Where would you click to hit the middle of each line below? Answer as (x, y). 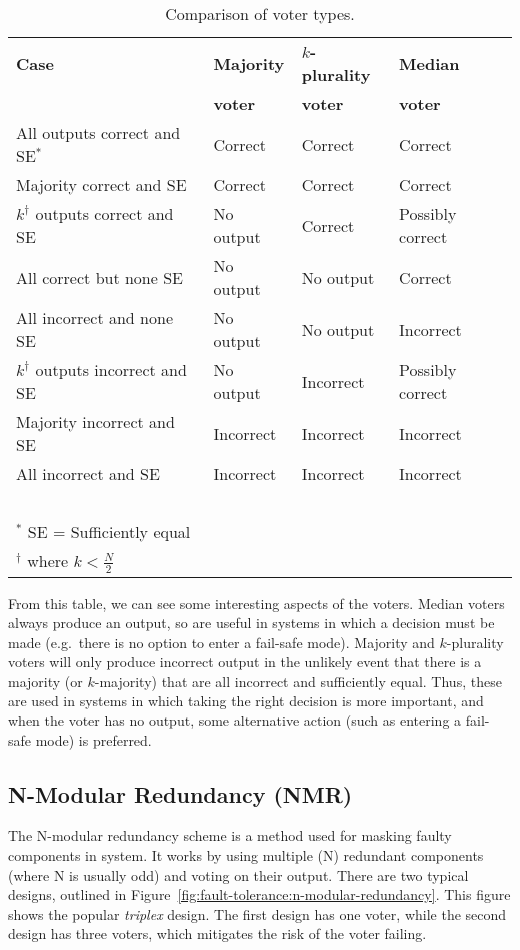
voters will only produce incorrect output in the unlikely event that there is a (245, 661)
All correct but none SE (99, 277)
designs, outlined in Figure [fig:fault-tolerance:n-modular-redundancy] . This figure (259, 894)
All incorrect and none (94, 317)
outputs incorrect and (111, 369)
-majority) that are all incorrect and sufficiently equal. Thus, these (298, 680)
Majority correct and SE (101, 184)
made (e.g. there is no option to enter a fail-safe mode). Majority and (221, 641)
